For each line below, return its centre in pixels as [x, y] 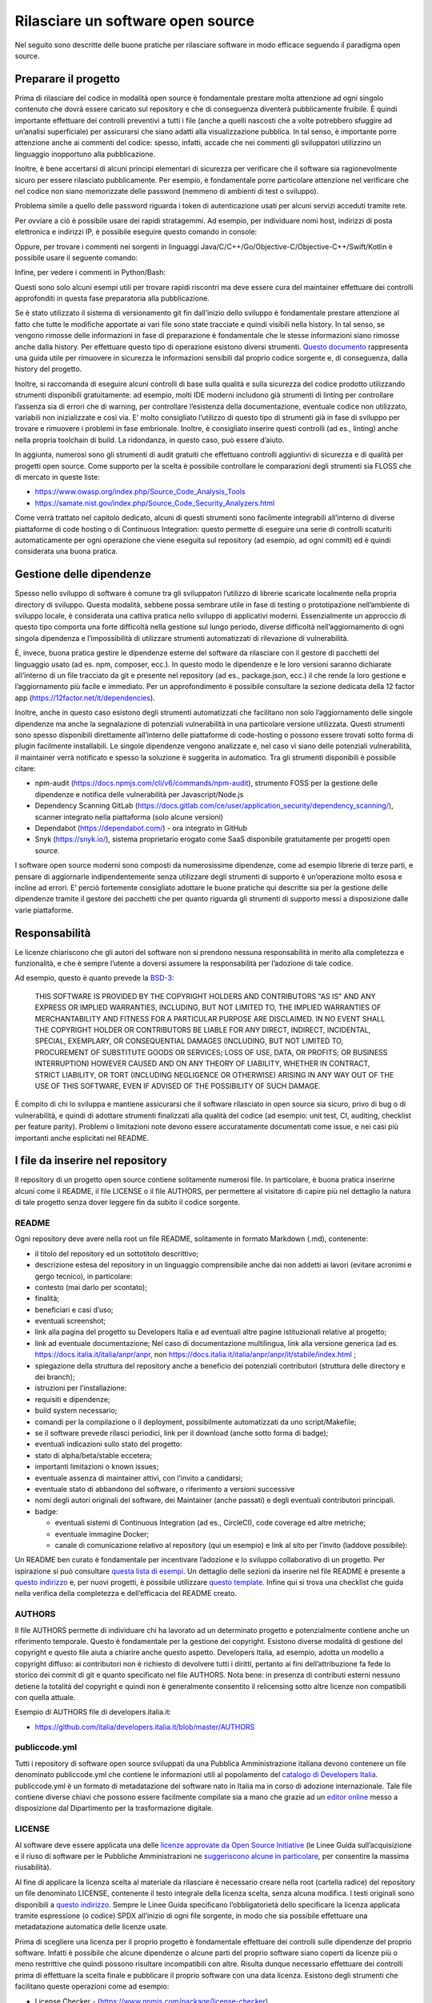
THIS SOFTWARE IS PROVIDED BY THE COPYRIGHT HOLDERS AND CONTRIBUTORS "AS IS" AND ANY [205, 996]
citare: [25, 768]
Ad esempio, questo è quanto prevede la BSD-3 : [94, 978]
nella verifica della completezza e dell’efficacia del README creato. [126, 1594]
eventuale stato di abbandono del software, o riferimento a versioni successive [165, 1489]
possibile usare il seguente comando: [76, 257]
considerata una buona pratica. [66, 551]
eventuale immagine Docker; [102, 1533]
